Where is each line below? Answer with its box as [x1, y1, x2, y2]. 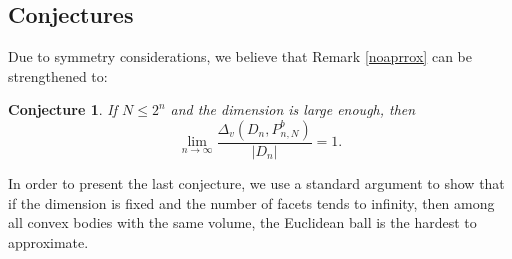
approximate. [8, 231, 89, 252]
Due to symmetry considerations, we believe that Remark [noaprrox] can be [8, 46, 472, 67]
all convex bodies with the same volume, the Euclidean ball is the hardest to [8, 212, 477, 233]
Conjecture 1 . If [8, 99, 117, 120]
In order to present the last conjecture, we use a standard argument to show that [8, 173, 505, 194]
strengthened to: [8, 65, 108, 86]
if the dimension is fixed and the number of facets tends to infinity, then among [8, 192, 495, 213]
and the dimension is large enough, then [170, 99, 416, 120]
